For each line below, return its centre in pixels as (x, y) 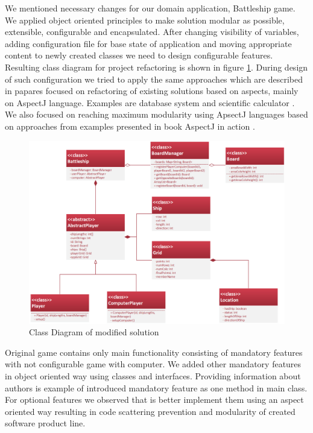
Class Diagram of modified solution (94, 332)
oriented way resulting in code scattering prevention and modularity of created (150, 411)
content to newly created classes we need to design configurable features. (139, 55)
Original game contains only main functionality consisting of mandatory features (154, 352)
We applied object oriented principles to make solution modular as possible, (145, 20)
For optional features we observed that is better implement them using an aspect (154, 400)
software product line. (45, 423)
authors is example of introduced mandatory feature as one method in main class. (156, 387)
